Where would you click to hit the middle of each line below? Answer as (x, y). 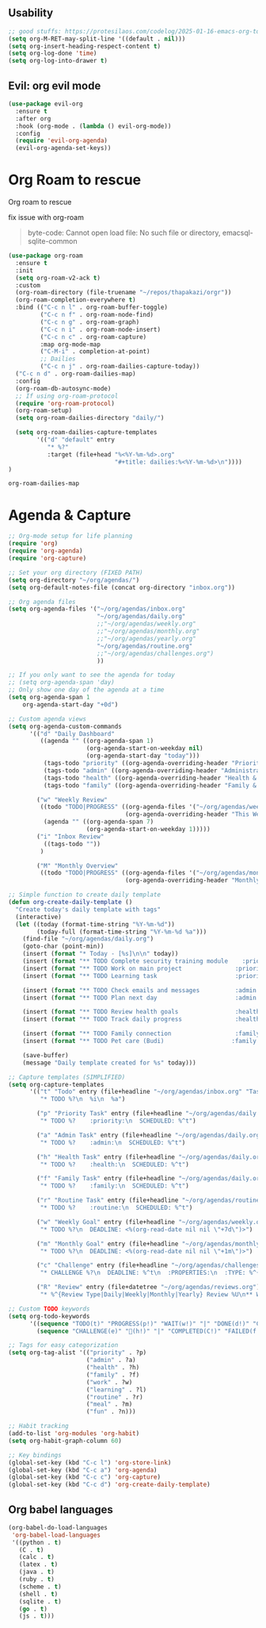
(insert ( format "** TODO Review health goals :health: (143, 1012)
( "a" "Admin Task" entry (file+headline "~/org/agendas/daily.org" (150, 1135)
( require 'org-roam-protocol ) (65, 403)
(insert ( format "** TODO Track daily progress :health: (143, 1019)
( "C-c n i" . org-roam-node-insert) (100, 329)
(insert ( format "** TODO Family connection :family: (143, 1034)
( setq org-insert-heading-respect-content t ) (84, 46)
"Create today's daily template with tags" (88, 909)
